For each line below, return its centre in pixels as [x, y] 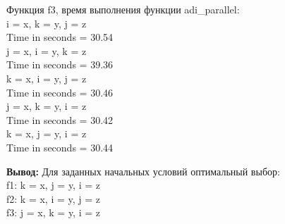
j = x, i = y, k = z [47, 50]
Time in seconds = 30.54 [60, 37]
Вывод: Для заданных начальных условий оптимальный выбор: [143, 171]
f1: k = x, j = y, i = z [53, 185]
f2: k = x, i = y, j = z [53, 198]
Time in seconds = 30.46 [60, 92]
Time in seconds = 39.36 [60, 64]
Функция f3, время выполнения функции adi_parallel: [123, 9]
